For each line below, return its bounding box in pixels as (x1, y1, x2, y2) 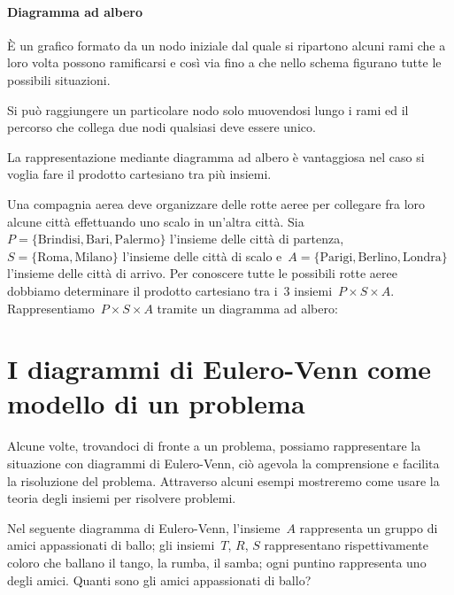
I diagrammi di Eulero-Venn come (7, 351, 432, 387)
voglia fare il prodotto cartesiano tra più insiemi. (7, 165, 272, 183)
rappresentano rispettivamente (264, 536, 428, 554)
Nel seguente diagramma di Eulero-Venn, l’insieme (7, 518, 281, 537)
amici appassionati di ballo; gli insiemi (7, 536, 215, 554)
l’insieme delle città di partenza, (170, 229, 344, 248)
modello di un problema (7, 385, 305, 421)
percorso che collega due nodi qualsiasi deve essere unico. (7, 118, 316, 136)
